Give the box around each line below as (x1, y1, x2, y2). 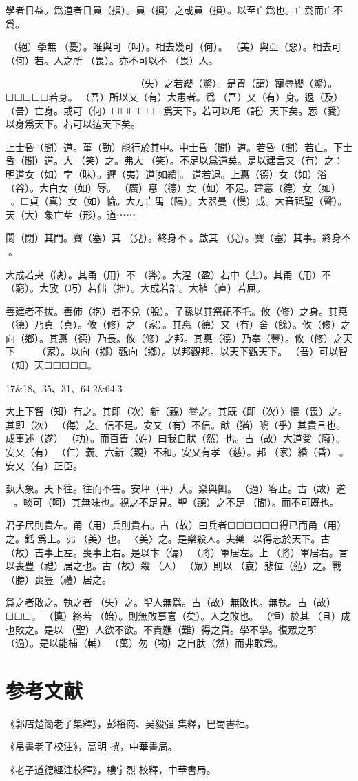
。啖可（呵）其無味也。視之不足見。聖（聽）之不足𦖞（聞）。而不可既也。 (13, 494, 339, 509)
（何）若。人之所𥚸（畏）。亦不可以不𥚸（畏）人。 (6, 52, 218, 67)
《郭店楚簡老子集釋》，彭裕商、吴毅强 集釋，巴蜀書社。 (6, 716, 255, 730)
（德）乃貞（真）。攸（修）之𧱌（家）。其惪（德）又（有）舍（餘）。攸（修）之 (6, 317, 350, 332)
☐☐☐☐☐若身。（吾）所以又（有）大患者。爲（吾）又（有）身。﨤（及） (6, 89, 344, 103)
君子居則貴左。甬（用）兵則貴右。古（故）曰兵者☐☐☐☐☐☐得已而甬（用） (6, 518, 347, 532)
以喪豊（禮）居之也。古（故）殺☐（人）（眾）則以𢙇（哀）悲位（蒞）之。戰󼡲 (6, 558, 344, 573)
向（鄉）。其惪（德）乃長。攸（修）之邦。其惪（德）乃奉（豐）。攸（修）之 (6, 330, 343, 345)
